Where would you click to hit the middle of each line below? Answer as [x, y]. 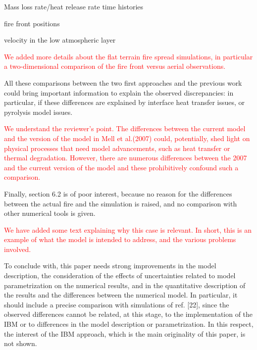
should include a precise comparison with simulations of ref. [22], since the [117, 304]
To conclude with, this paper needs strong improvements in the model [110, 266]
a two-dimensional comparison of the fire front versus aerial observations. [115, 66]
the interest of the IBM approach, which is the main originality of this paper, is [125, 333]
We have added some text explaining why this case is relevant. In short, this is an [128, 229]
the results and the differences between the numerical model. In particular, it [121, 295]
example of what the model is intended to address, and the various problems [120, 239]
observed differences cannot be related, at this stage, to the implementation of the [128, 314]
